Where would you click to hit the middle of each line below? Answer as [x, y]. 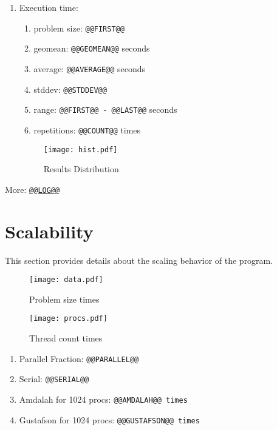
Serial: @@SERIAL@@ [54, 379]
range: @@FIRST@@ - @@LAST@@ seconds [105, 109]
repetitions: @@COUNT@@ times [87, 129]
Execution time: [49, 7]
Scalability [49, 231]
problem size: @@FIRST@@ [79, 28]
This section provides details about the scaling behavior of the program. [139, 260]
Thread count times [66, 338]
